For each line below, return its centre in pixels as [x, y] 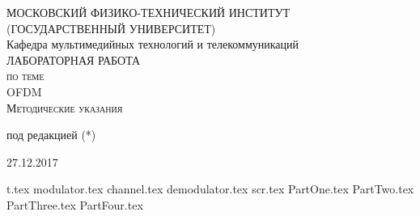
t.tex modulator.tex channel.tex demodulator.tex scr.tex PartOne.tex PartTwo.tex [210, 189]
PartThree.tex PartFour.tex [75, 204]
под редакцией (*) [51, 135]
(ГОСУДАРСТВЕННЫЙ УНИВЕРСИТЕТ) [111, 28]
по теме [25, 76]
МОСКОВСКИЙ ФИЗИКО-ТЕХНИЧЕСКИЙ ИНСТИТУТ [148, 12]
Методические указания [65, 107]
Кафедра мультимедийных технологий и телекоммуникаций [153, 44]
